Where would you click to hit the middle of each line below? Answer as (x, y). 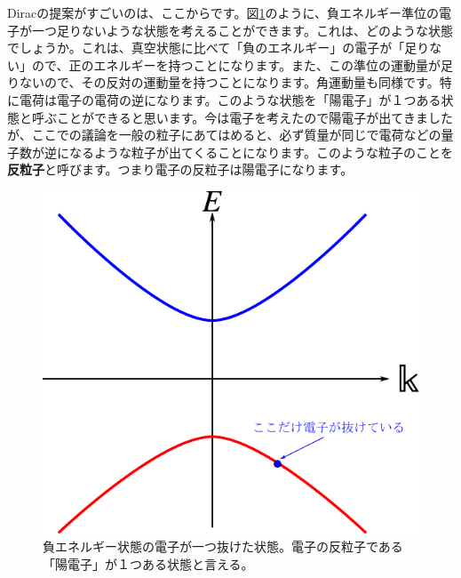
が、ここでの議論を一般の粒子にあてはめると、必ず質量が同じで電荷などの (224, 135)
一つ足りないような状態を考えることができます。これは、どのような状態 (242, 30)
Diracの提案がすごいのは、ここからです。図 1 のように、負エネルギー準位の (223, 12)
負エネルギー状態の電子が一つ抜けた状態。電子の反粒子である (223, 546)
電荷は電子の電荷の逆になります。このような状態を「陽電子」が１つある (230, 99)
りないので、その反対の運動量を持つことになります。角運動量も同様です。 (223, 82)
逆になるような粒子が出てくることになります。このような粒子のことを (248, 152)
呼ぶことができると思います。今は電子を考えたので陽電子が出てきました (242, 117)
